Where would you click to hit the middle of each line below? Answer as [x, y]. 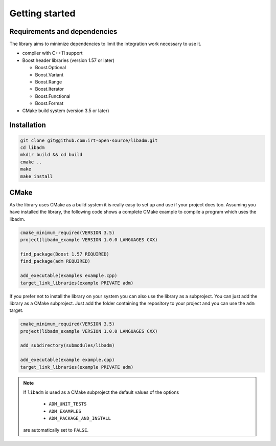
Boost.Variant [49, 75]
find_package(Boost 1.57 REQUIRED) [65, 254]
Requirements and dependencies [63, 31]
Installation [28, 125]
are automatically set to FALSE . [56, 430]
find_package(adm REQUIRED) [55, 261]
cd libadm [32, 147]
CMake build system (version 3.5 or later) [66, 111]
